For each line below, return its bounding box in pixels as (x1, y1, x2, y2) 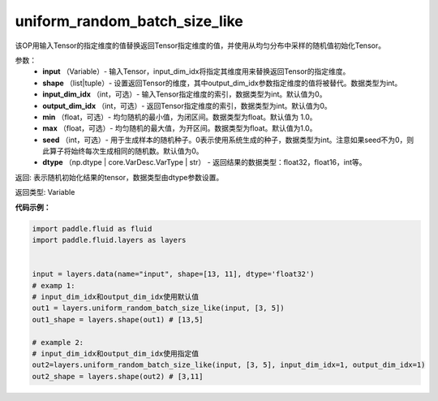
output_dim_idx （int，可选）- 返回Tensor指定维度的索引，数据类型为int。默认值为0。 (42, 101, 332, 110)
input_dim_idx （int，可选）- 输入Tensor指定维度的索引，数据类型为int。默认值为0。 (42, 89, 327, 99)
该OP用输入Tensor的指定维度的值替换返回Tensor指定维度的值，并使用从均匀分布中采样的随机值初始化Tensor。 (15, 41, 385, 50)
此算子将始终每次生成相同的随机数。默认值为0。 (42, 146, 204, 156)
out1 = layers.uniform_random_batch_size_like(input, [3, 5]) (32, 304, 285, 313)
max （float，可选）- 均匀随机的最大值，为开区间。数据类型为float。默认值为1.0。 (42, 123, 317, 133)
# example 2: (32, 338, 84, 347)
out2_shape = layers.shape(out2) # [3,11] (32, 372, 204, 381)
